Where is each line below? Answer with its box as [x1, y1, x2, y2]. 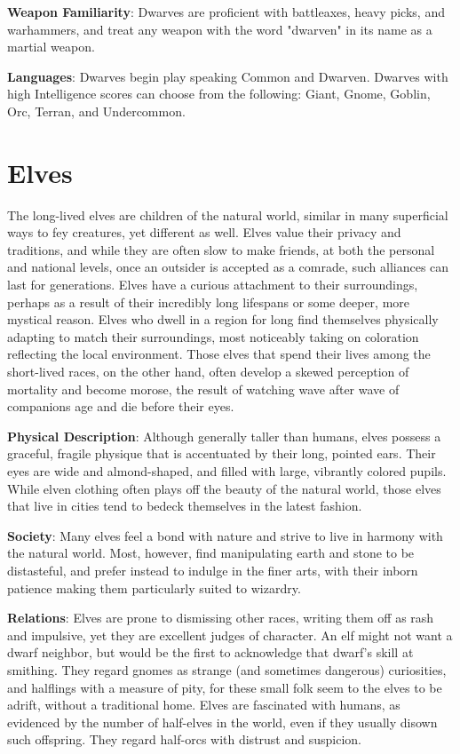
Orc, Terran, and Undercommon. [7, 101, 186, 120]
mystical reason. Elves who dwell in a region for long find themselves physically [7, 310, 439, 329]
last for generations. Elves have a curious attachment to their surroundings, [7, 275, 418, 294]
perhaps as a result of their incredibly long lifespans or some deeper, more [7, 292, 410, 311]
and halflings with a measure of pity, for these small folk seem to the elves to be [7, 678, 442, 696]
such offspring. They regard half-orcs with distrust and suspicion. [7, 730, 361, 749]
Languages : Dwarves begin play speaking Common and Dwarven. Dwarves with [7, 67, 448, 85]
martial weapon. [7, 37, 95, 56]
